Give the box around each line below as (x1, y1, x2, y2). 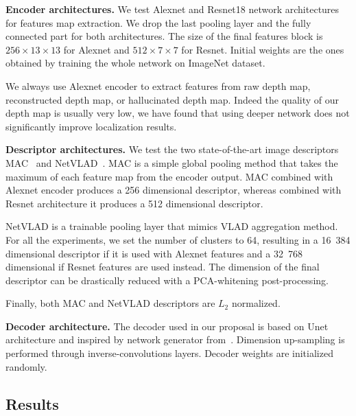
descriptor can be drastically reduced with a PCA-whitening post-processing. (5, 273, 329, 287)
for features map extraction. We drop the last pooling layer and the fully (5, 15, 311, 30)
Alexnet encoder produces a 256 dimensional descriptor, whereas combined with (5, 183, 342, 197)
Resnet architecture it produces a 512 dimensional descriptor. (5, 196, 263, 210)
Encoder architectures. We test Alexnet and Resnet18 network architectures (5, 2, 340, 16)
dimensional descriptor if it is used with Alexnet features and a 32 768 (5, 246, 302, 260)
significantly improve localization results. (5, 119, 177, 133)
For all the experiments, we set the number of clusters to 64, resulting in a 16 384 (5, 232, 351, 246)
